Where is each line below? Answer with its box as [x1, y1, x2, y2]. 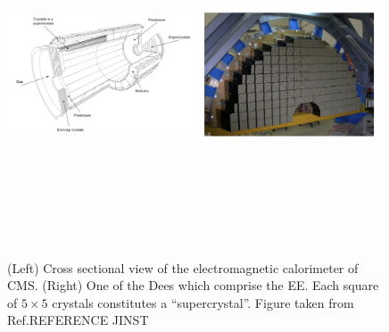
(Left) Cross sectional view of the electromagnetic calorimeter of [7, 258, 359, 277]
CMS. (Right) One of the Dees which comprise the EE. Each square [7, 276, 379, 295]
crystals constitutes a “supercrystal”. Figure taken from [52, 293, 354, 311]
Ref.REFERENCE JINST [7, 311, 149, 329]
